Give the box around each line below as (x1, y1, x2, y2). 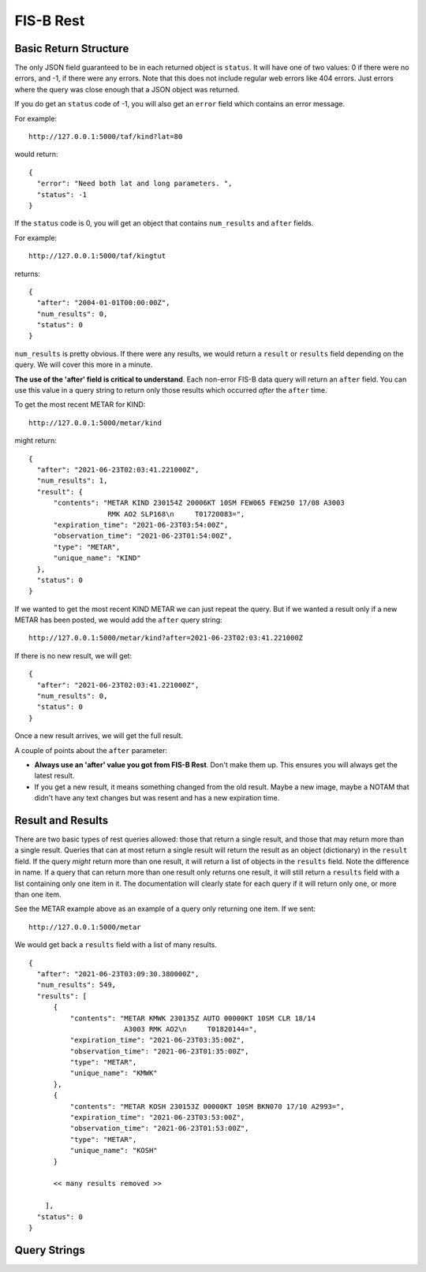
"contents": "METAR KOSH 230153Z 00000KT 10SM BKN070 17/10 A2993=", (69, 1102, 345, 1111)
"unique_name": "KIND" (53, 554, 141, 563)
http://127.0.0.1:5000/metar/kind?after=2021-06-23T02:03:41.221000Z (28, 633, 304, 643)
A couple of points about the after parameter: (14, 745, 167, 755)
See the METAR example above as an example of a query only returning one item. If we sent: (14, 904, 316, 914)
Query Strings (14, 1243, 86, 1257)
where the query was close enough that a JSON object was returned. (14, 84, 240, 94)
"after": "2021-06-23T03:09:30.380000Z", (36, 969, 200, 978)
